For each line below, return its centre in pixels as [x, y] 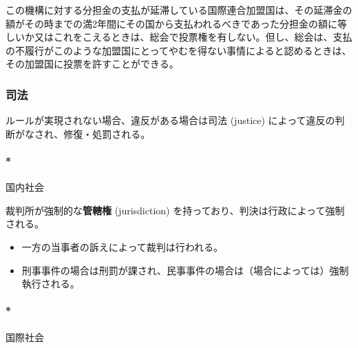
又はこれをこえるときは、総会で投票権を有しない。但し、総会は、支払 [193, 37]
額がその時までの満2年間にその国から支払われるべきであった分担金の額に [171, 23]
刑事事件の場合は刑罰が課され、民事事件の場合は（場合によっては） [176, 270]
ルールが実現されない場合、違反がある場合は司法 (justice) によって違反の [170, 120]
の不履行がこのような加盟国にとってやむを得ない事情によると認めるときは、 [179, 50]
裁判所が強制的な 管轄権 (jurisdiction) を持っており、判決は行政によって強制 [175, 210]
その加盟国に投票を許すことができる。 [92, 64]
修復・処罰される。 [107, 133]
